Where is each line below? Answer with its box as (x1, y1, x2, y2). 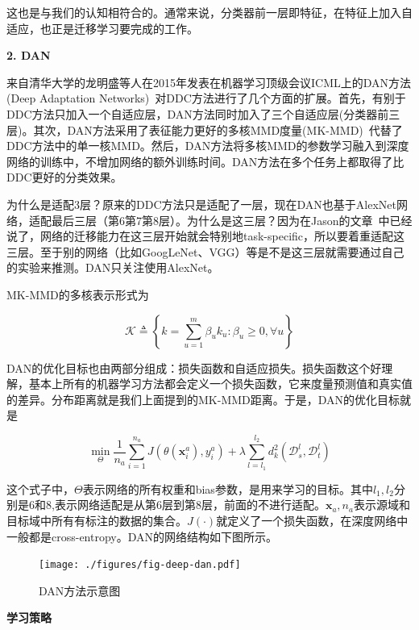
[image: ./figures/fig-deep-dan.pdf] (39, 559, 241, 571)
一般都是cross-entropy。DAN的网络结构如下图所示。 (6, 528, 278, 544)
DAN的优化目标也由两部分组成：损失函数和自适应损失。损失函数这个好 (6, 359, 382, 376)
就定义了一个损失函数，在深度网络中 (216, 512, 409, 528)
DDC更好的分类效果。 (6, 169, 122, 186)
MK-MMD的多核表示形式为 (6, 286, 149, 302)
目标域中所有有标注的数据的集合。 (6, 512, 187, 528)
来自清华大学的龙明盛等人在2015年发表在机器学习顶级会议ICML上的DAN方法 (6, 73, 412, 90)
